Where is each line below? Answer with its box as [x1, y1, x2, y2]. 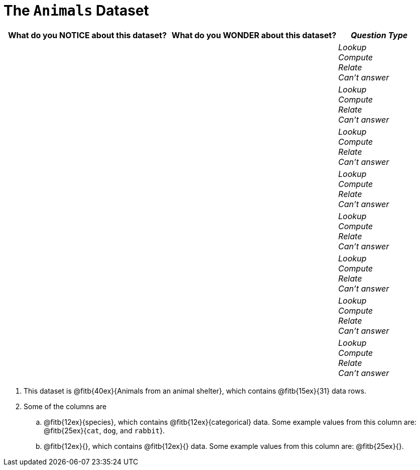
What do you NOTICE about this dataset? [8, 30, 167, 40]
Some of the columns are [24, 402, 107, 411]
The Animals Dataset [4, 2, 149, 19]
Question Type [350, 30, 408, 40]
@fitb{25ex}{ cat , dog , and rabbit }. [44, 426, 165, 435]
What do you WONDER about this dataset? [172, 30, 337, 40]
